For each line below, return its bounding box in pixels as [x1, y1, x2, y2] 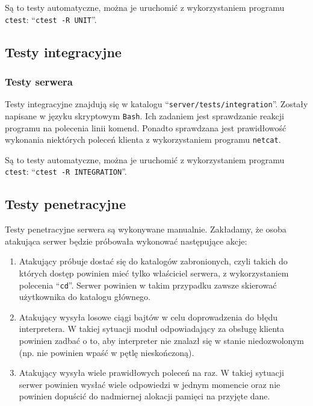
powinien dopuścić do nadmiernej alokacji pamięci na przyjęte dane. [19, 390, 270, 402]
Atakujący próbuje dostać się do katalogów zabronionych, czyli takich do [19, 255, 288, 267]
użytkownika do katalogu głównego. [19, 290, 151, 303]
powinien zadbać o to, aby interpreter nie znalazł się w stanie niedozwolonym [19, 334, 304, 347]
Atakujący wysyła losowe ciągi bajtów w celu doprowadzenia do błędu [19, 310, 277, 323]
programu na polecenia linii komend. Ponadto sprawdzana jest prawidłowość [5, 121, 287, 134]
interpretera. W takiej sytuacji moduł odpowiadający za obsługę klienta [19, 322, 285, 335]
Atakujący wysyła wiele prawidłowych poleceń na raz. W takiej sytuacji [19, 366, 284, 379]
